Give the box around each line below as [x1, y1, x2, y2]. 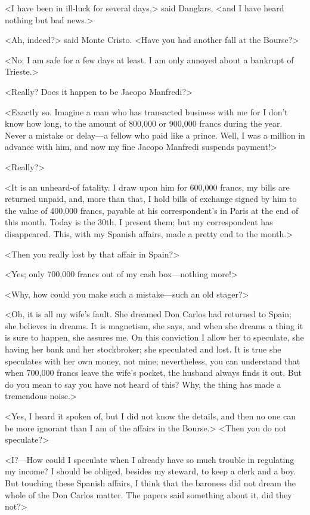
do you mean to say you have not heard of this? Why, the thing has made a [5, 378, 281, 390]
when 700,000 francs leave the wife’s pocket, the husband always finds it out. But [5, 366, 302, 379]
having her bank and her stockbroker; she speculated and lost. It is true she [5, 343, 281, 355]
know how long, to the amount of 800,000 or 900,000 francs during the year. [5, 117, 283, 130]
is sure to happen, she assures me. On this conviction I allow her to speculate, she [5, 331, 304, 344]
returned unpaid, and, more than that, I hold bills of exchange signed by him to [5, 192, 297, 205]
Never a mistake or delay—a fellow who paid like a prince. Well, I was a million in [5, 128, 305, 141]
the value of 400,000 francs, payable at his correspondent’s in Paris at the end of [5, 204, 299, 216]
